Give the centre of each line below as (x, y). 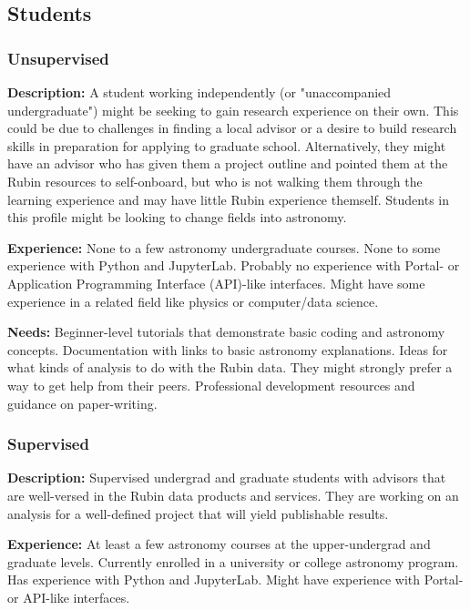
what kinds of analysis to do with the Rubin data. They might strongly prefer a (230, 367)
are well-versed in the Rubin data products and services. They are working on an (233, 495)
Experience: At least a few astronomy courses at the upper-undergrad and (219, 544)
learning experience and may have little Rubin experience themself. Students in (229, 199)
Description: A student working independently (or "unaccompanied (199, 92)
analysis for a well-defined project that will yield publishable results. (198, 513)
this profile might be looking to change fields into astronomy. (177, 217)
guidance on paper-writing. (82, 403)
